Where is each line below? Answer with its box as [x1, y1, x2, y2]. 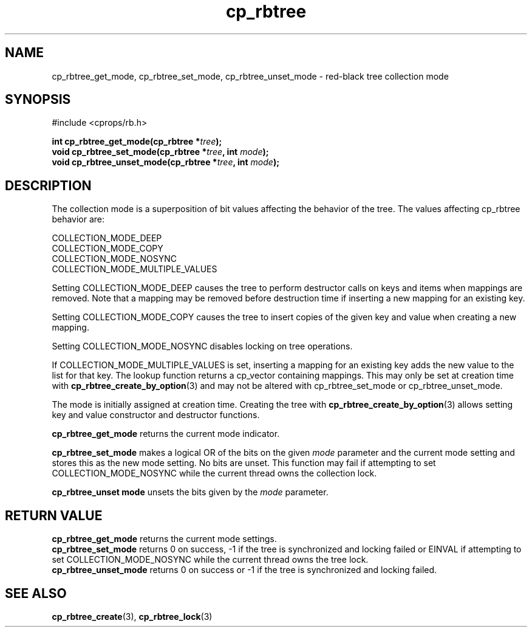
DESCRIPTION [5, 177, 92, 193]
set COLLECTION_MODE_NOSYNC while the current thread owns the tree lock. [52, 554, 369, 565]
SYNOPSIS [5, 92, 71, 108]
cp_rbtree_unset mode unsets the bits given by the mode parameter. [52, 487, 329, 498]
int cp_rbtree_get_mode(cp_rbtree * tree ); [52, 136, 222, 147]
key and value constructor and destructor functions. [52, 410, 260, 421]
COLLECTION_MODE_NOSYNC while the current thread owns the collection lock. [52, 468, 377, 479]
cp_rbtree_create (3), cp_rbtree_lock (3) [52, 611, 213, 622]
